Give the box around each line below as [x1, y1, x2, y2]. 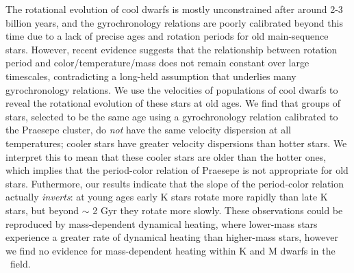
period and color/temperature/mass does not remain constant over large [5, 55, 309, 70]
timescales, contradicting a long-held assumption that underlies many [5, 68, 296, 83]
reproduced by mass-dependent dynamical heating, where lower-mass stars [5, 216, 318, 231]
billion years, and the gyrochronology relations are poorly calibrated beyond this [5, 15, 343, 29]
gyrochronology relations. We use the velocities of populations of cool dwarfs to [5, 82, 338, 96]
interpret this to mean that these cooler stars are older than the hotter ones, [5, 149, 327, 164]
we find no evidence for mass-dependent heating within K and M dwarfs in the [5, 243, 336, 257]
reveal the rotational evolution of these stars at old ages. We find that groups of [5, 96, 340, 110]
